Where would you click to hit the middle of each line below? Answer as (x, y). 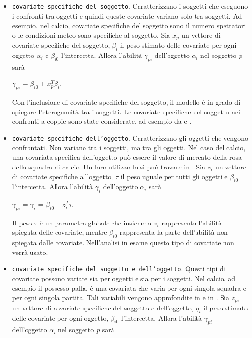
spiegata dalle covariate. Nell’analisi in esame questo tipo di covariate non (123, 242)
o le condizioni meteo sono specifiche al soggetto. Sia (91, 35)
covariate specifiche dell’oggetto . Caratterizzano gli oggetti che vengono (130, 138)
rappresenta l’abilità (192, 222)
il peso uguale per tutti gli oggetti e (174, 176)
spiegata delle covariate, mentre (59, 232)
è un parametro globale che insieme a (96, 222)
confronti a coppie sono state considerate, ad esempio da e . (102, 121)
